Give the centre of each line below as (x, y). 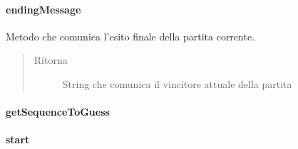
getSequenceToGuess (58, 112)
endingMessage (43, 9)
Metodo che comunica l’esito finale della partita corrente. (130, 36)
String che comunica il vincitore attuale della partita (177, 83)
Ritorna (51, 60)
